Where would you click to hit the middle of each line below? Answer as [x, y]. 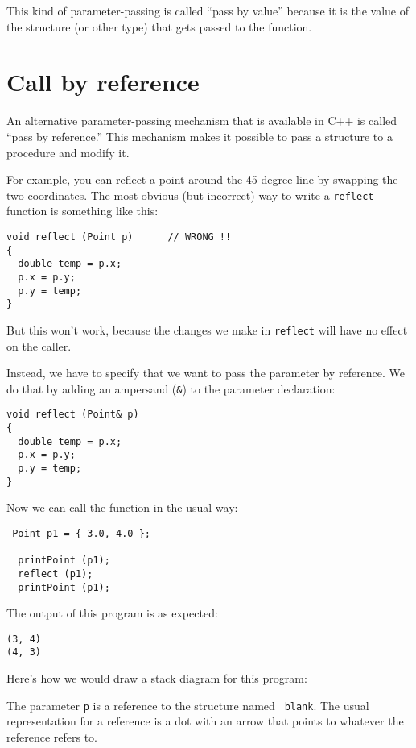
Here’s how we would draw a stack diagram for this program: [157, 678]
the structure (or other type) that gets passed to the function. [159, 26]
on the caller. [39, 345]
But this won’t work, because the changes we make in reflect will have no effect [207, 329]
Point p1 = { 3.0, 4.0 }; [81, 533]
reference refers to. [52, 736]
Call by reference [103, 82]
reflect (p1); [56, 573]
